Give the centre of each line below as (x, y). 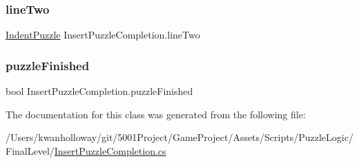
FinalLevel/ (30, 150)
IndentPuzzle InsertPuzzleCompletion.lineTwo (103, 35)
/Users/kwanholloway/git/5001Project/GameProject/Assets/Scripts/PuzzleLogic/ (179, 137)
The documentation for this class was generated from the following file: (156, 114)
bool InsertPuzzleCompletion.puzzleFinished (99, 91)
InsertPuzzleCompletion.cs (110, 150)
